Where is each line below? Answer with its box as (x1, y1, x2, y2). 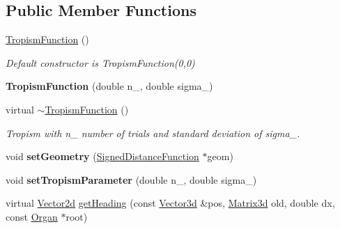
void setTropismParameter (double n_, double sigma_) (6, 172, 257, 187)
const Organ (6, 209, 58, 223)
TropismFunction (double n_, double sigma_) (6, 79, 213, 93)
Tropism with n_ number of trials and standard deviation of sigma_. (6, 125, 300, 140)
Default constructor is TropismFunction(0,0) (6, 55, 195, 70)
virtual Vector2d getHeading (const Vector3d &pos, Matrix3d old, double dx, (6, 196, 335, 210)
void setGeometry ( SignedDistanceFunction (6, 149, 199, 164)
